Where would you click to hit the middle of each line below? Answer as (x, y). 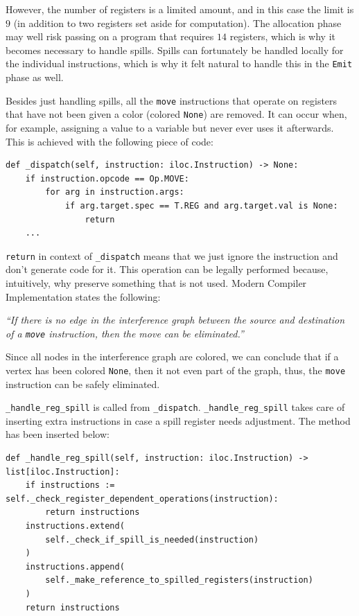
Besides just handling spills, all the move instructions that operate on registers (172, 100)
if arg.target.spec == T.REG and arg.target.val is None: (201, 205)
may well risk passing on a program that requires (110, 36)
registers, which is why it (283, 36)
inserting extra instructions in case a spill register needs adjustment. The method (178, 420)
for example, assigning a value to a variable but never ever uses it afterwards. (170, 127)
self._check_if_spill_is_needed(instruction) (152, 539)
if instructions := (70, 485)
